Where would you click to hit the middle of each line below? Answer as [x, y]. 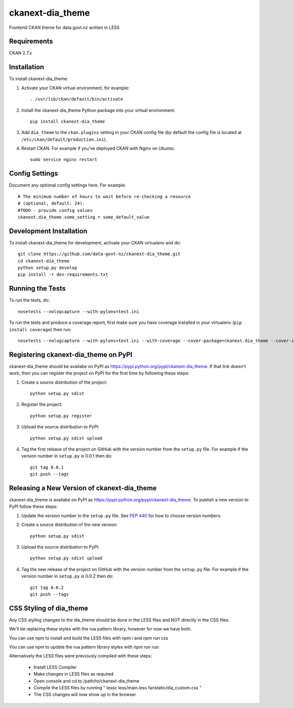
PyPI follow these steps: [33, 507]
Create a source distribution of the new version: [69, 524]
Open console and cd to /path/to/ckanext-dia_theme [86, 681]
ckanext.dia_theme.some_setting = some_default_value [84, 217]
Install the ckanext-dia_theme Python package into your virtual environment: [98, 110]
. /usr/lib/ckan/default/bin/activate [77, 99]
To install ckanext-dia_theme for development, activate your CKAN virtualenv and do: [95, 242]
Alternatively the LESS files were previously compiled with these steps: [81, 656]
